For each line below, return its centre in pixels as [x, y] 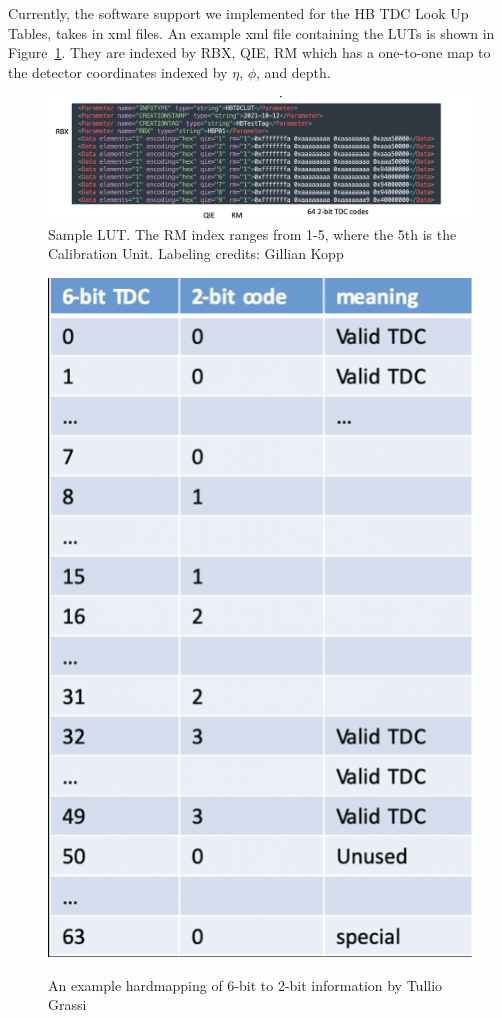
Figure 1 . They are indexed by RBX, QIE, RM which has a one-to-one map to [249, 52]
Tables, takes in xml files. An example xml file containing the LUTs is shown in [251, 32]
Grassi [67, 1004]
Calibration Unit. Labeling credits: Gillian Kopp [196, 253]
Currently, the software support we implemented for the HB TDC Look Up [238, 13]
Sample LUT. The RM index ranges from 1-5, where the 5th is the [252, 233]
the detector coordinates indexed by [118, 71]
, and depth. [293, 71]
